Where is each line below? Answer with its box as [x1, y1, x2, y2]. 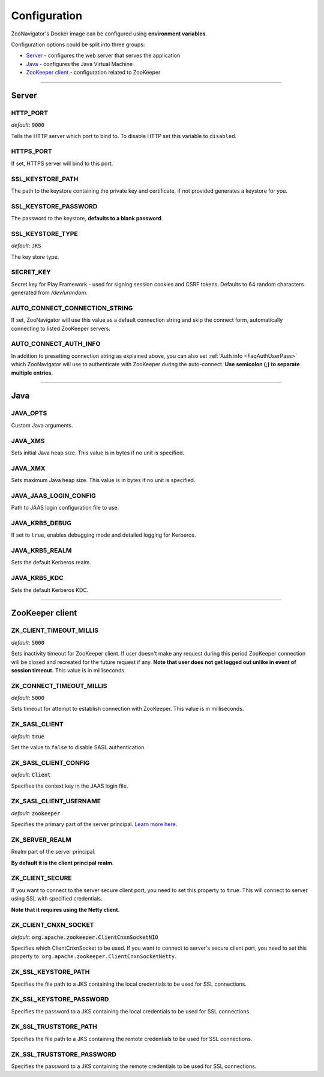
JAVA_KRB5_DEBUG [11, 519, 72, 527]
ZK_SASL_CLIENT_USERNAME [11, 797, 101, 806]
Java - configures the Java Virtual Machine [26, 60, 133, 67]
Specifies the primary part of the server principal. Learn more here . [11, 821, 178, 828]
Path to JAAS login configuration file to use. [11, 504, 119, 511]
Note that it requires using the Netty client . [11, 906, 120, 913]
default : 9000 [11, 121, 45, 128]
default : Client [11, 771, 51, 779]
